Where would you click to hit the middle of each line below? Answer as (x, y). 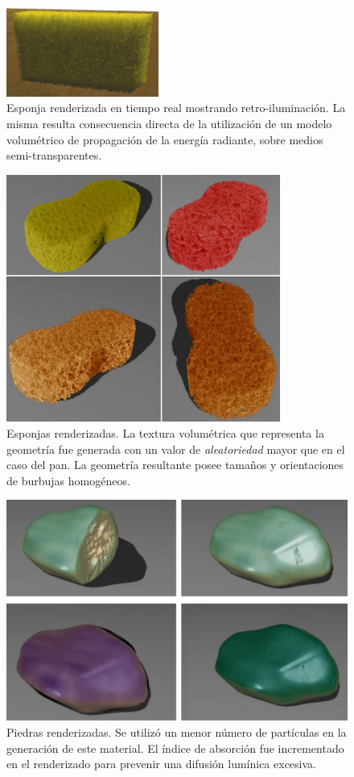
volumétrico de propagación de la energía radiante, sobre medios (165, 139)
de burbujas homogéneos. (68, 480)
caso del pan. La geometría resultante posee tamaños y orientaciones (175, 465)
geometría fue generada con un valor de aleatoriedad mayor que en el (176, 449)
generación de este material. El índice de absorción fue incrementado (175, 748)
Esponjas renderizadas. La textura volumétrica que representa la (165, 432)
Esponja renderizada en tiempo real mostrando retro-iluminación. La (176, 108)
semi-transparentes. (54, 155)
